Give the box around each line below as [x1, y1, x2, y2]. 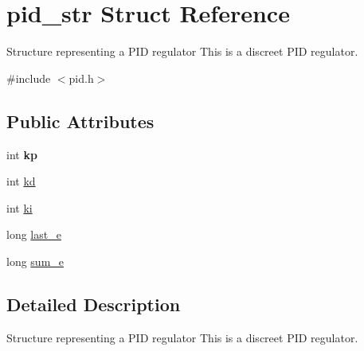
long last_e [6, 226, 61, 243]
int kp [6, 146, 37, 162]
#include [6, 69, 51, 86]
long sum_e [6, 252, 65, 269]
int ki [6, 199, 33, 216]
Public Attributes [6, 108, 155, 133]
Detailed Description [6, 291, 181, 316]
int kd [6, 173, 36, 189]
